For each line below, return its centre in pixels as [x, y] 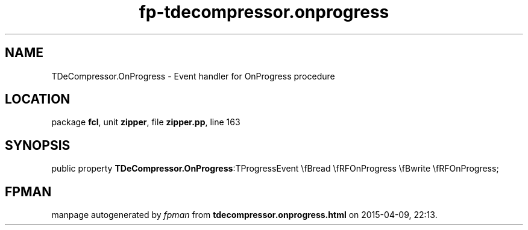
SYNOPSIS [38, 145]
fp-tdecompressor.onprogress [264, 12]
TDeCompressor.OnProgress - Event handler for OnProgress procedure [193, 76]
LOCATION [38, 99]
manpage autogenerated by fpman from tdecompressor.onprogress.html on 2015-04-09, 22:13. [244, 215]
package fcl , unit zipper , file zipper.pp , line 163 [146, 122]
